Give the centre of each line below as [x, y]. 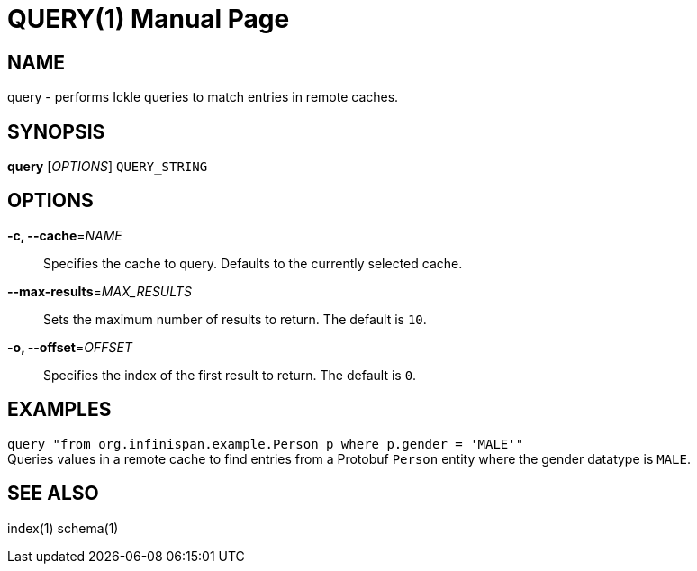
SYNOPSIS [56, 131]
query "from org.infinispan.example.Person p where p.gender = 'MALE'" [266, 444]
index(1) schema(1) [63, 528]
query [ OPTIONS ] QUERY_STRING [108, 167]
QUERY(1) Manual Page [149, 19]
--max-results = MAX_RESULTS [100, 291]
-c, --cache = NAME [65, 235]
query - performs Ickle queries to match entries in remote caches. [203, 97]
